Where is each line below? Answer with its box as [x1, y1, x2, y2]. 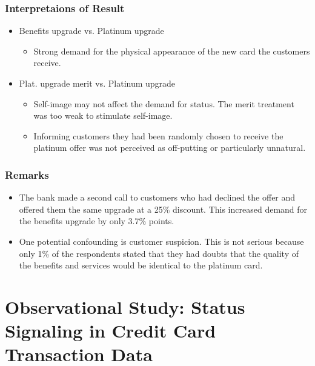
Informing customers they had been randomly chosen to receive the [33, 129, 283, 142]
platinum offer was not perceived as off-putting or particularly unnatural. [33, 141, 306, 154]
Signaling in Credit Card [5, 318, 216, 343]
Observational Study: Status [5, 294, 245, 319]
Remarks [5, 167, 49, 182]
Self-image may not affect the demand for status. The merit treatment [33, 97, 294, 110]
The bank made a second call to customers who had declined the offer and [19, 191, 296, 204]
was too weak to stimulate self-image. [33, 109, 173, 122]
